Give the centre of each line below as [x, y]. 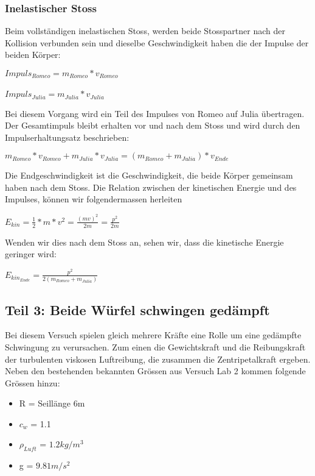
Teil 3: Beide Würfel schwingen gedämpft [137, 309]
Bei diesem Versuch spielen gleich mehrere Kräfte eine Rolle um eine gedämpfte [153, 335]
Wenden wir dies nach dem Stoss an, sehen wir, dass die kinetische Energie [144, 242]
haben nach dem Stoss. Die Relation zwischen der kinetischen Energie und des [151, 187]
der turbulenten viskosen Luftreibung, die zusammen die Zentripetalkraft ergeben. [158, 359]
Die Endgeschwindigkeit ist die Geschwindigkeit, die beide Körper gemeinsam [149, 175]
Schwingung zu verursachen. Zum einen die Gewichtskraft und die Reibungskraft [155, 346]
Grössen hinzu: [33, 382]
